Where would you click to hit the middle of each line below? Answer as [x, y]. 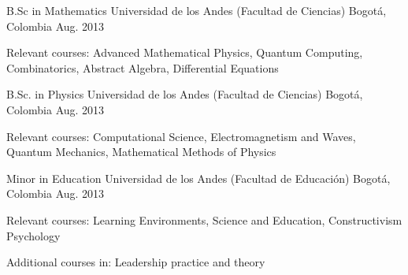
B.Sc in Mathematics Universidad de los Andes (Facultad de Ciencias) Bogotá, [197, 10]
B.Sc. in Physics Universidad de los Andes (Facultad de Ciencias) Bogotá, [185, 94]
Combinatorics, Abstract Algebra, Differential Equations [143, 67]
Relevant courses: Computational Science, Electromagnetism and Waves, [181, 136]
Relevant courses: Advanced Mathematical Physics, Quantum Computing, [185, 52]
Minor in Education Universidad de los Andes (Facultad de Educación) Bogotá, [198, 178]
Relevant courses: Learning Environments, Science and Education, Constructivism [204, 219]
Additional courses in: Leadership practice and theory [136, 262]
